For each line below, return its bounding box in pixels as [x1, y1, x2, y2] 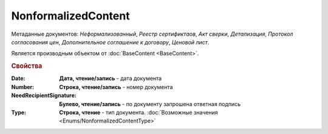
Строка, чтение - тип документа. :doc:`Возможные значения [59, 109, 218, 116]
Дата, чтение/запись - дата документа [59, 75, 162, 82]
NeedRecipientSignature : [11, 92, 77, 99]
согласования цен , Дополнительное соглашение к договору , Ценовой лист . [11, 38, 210, 45]
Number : [11, 83, 35, 90]
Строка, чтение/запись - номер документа [59, 83, 173, 90]
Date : [11, 75, 26, 82]
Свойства [11, 62, 43, 70]
